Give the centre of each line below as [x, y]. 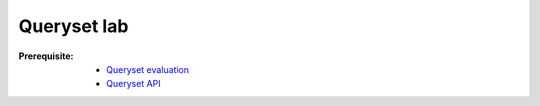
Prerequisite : [46, 56]
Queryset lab [73, 26]
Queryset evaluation [148, 69]
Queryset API [133, 84]
